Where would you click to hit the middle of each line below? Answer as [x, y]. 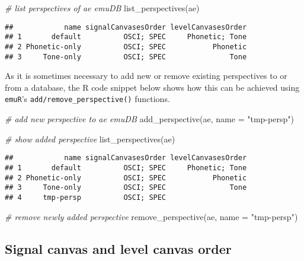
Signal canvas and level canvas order [118, 248]
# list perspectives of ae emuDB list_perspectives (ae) [102, 8]
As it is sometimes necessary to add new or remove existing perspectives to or [146, 76]
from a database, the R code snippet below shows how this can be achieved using [152, 87]
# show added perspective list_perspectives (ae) [90, 139]
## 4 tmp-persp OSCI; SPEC [86, 197]
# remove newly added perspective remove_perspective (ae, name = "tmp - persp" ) [151, 216]
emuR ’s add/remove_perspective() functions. [87, 99]
